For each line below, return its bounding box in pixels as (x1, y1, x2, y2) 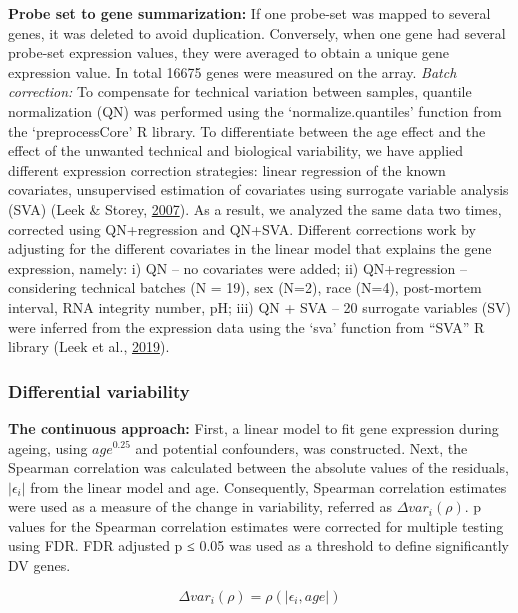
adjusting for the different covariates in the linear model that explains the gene (8, 238, 492, 259)
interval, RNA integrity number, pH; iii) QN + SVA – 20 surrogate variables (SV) (8, 296, 512, 317)
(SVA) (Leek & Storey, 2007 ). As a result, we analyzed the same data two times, (8, 198, 502, 219)
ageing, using (8, 437, 88, 458)
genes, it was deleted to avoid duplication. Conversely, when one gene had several (8, 22, 506, 43)
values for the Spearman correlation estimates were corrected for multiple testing (8, 515, 504, 536)
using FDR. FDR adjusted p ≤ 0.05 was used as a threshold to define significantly (8, 535, 509, 556)
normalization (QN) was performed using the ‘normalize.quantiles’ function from (8, 100, 502, 121)
